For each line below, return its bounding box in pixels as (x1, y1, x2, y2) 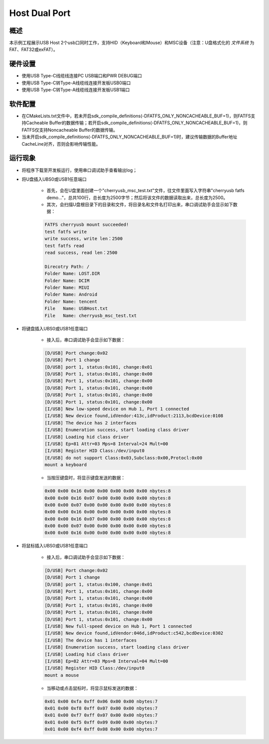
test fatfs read (44, 243, 85, 248)
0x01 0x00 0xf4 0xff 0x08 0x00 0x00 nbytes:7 (44, 727, 158, 732)
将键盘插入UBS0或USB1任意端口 (21, 325, 88, 331)
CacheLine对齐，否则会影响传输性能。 (21, 141, 101, 147)
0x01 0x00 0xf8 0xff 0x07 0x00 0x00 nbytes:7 (44, 706, 158, 711)
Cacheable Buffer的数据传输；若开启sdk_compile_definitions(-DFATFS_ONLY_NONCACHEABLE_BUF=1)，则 (25, 120, 248, 126)
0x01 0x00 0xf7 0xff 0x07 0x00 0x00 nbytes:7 (44, 713, 158, 718)
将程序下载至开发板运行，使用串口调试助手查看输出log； (21, 167, 137, 173)
